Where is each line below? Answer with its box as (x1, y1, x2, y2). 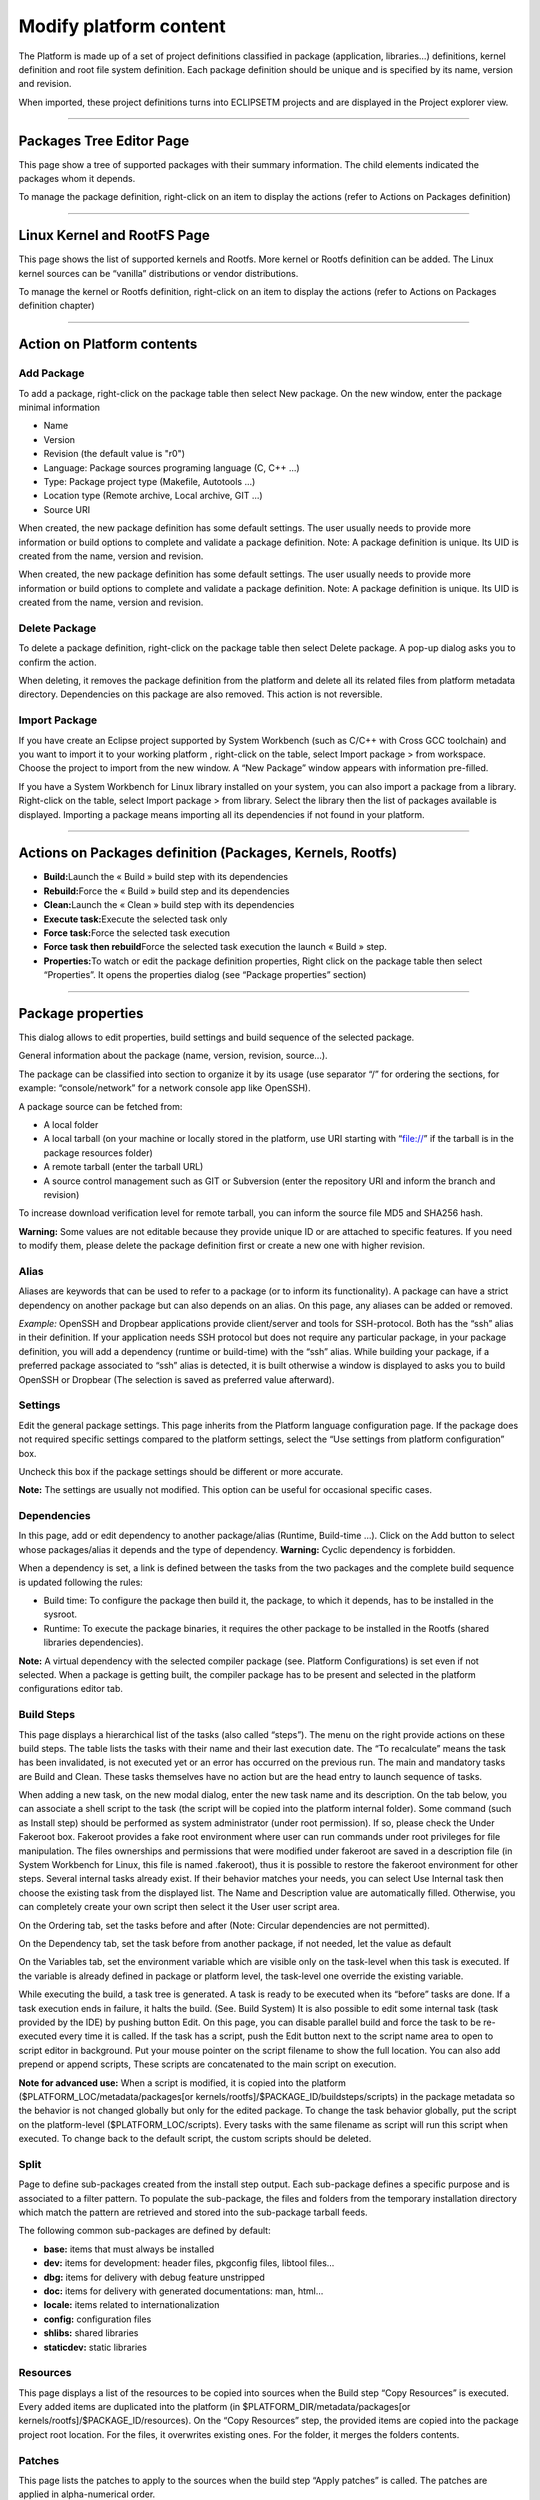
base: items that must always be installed (43, 2243, 215, 2255)
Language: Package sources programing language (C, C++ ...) (43, 461, 300, 474)
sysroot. (43, 1608, 78, 1620)
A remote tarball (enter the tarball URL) (43, 1161, 204, 1173)
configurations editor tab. (18, 1683, 124, 1695)
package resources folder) (43, 1146, 154, 1159)
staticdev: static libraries (43, 2341, 147, 2353)
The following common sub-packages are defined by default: (18, 2225, 271, 2237)
